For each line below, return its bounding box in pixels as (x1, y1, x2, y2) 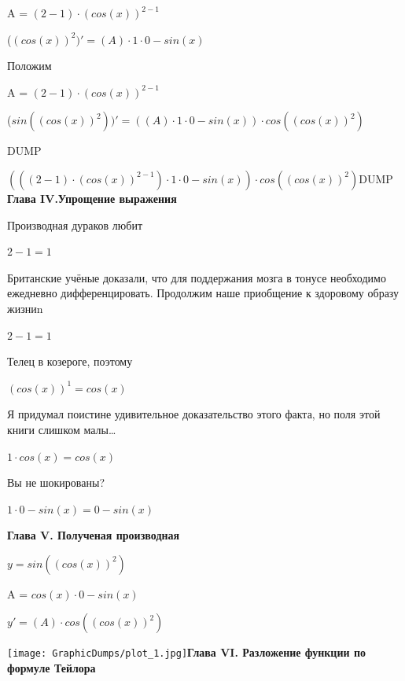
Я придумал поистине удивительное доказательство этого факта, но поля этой (7, 406, 381, 422)
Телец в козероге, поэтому (7, 353, 133, 370)
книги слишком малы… (7, 421, 116, 437)
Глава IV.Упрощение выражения (7, 190, 177, 206)
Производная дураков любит (7, 216, 143, 233)
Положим (7, 57, 52, 74)
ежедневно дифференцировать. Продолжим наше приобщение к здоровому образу (7, 285, 399, 301)
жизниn (7, 300, 43, 316)
